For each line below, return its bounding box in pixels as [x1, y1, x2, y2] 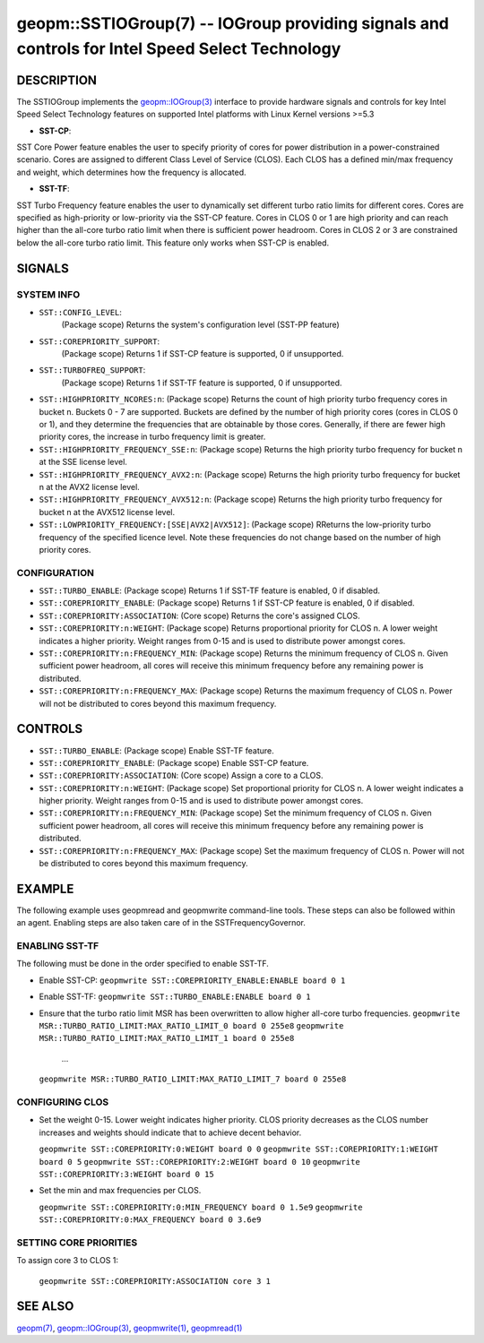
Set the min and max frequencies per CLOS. [39, 1185, 202, 1196]
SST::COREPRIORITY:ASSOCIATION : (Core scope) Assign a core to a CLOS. [39, 771, 324, 781]
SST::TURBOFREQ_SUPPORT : [39, 365, 146, 375]
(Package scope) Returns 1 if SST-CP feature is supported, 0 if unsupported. [61, 349, 344, 359]
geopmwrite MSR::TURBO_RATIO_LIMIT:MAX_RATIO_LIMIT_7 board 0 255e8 [39, 1074, 347, 1084]
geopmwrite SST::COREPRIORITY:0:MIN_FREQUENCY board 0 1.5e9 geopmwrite [39, 1201, 363, 1212]
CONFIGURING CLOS [16, 1096, 109, 1108]
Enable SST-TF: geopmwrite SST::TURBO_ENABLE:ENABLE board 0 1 [39, 991, 311, 1003]
